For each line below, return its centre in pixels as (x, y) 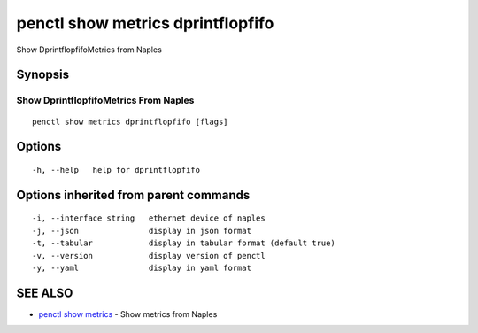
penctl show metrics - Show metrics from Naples (128, 314)
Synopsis (43, 75)
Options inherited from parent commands (133, 195)
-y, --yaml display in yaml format (142, 267)
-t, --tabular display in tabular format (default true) (184, 243)
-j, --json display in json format (142, 231)
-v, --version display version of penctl (149, 256)
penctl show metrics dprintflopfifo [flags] (131, 121)
